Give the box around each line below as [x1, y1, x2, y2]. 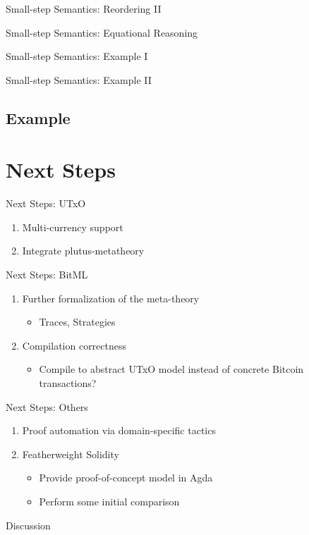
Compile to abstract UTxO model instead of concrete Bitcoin [39, 362, 304, 376]
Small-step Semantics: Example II [6, 72, 152, 87]
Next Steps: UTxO [6, 196, 86, 211]
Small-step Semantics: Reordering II [6, 1, 162, 16]
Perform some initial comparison [39, 494, 180, 508]
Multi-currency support [22, 219, 123, 234]
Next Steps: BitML [6, 267, 88, 282]
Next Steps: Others [6, 399, 88, 414]
